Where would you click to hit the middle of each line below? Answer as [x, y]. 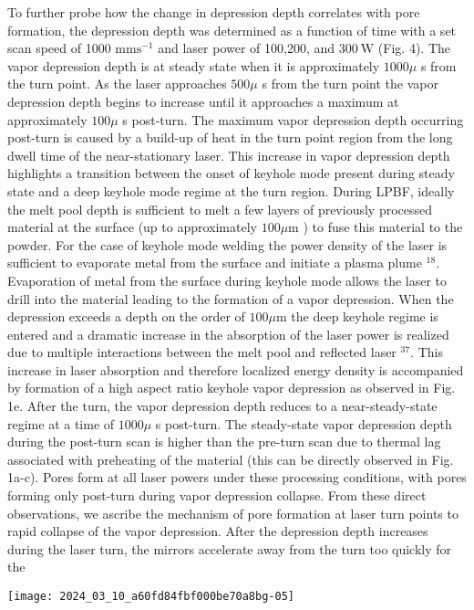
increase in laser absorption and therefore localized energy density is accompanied [236, 369]
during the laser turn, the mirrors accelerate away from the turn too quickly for [230, 548]
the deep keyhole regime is [365, 316]
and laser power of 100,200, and [247, 48]
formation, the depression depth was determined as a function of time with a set [232, 30]
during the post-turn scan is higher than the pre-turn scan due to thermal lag [224, 442]
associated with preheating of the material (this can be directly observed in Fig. [231, 459]
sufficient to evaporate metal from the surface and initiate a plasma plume [215, 263]
